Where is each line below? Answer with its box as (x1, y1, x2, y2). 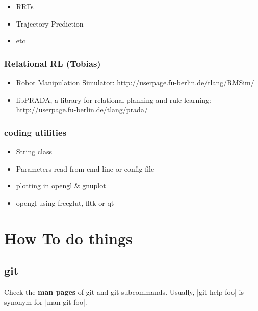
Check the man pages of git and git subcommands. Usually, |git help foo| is (4, 286, 244, 297)
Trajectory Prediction (16, 18, 84, 29)
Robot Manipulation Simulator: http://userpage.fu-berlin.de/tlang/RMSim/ (16, 77, 254, 87)
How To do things (4, 227, 133, 248)
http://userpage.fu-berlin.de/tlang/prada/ (16, 104, 148, 115)
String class (16, 146, 52, 156)
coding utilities (4, 126, 67, 138)
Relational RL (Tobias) (4, 57, 101, 69)
